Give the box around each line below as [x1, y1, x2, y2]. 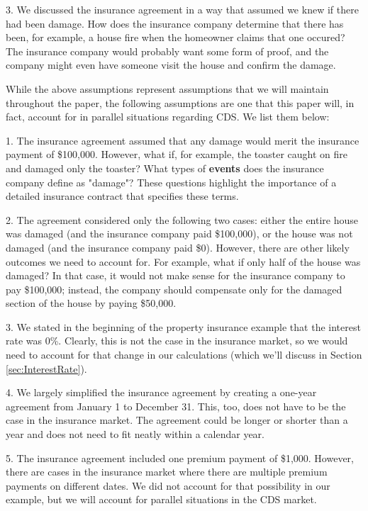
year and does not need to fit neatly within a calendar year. [6, 427, 264, 442]
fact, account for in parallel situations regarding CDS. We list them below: [6, 109, 330, 124]
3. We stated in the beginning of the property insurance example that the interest [6, 319, 361, 334]
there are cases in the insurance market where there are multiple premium [6, 464, 328, 479]
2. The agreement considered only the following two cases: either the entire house [6, 212, 359, 227]
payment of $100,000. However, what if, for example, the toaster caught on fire [6, 147, 348, 162]
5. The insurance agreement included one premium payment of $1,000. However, [6, 450, 354, 465]
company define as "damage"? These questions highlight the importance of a [6, 174, 337, 189]
